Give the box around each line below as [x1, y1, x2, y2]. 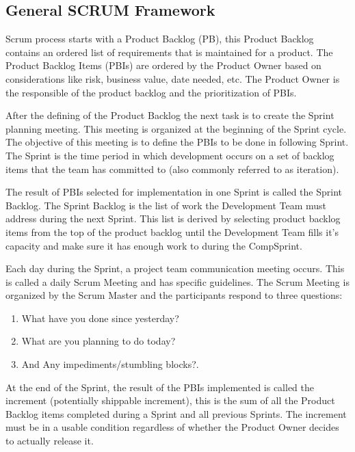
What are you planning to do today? [21, 334, 176, 348]
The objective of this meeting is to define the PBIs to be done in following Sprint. [5, 135, 349, 149]
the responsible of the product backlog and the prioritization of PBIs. [5, 85, 297, 99]
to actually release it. [5, 434, 94, 448]
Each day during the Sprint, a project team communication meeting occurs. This [5, 261, 345, 276]
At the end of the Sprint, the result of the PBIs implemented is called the [5, 380, 315, 394]
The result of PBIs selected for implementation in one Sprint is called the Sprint [5, 185, 343, 199]
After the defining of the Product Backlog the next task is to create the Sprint [5, 108, 334, 122]
